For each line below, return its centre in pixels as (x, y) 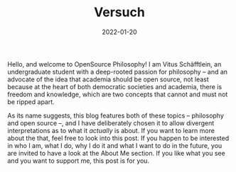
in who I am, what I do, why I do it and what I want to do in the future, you (115, 145)
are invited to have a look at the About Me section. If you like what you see (116, 153)
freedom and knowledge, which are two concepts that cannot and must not (118, 94)
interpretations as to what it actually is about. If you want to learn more (111, 130)
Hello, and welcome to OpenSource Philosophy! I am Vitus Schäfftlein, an (114, 64)
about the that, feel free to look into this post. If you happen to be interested (118, 138)
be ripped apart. (31, 102)
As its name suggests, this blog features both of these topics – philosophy (116, 115)
